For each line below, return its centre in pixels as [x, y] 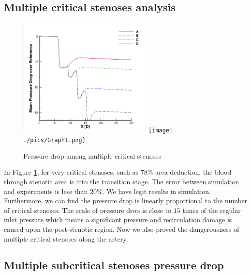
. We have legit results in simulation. [156, 191]
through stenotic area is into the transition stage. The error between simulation [122, 182]
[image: [161, 131]
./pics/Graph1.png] [54, 140]
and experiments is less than [46, 191]
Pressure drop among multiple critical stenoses [92, 155]
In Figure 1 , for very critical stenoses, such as [71, 172]
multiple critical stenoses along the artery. [66, 238]
